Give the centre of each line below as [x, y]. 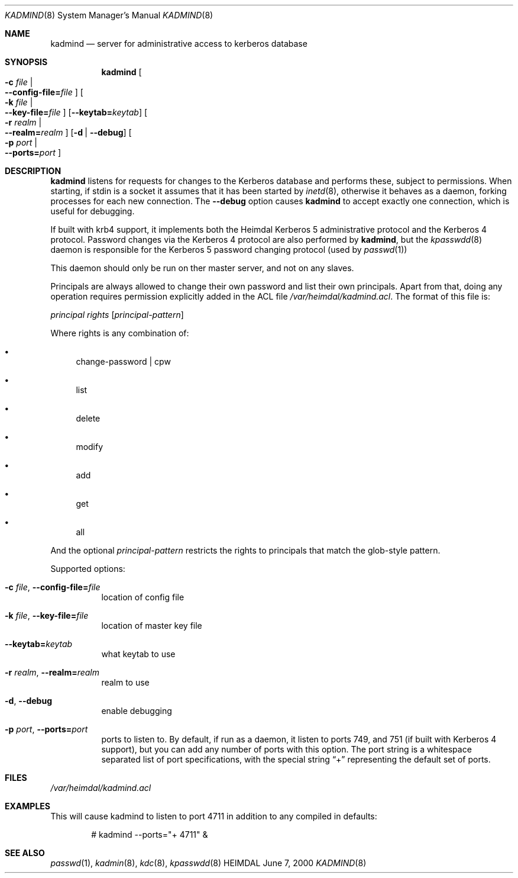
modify [90, 447]
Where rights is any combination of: [120, 333]
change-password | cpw [123, 361]
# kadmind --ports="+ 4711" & [150, 834]
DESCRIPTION [33, 171]
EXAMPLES [27, 806]
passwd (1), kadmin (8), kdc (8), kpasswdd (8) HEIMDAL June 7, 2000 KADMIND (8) [208, 863]
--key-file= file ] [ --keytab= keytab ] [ [76, 112]
